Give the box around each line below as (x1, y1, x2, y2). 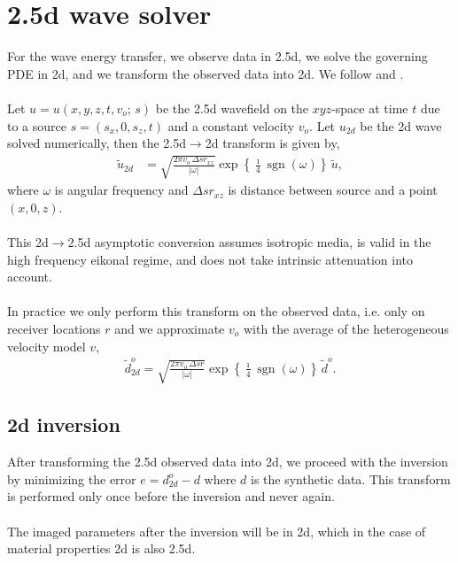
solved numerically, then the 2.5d (7, 134, 186, 152)
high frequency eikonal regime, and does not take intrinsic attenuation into (7, 250, 414, 268)
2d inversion (7, 411, 120, 438)
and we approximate (114, 320, 225, 338)
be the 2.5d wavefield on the (155, 98, 309, 117)
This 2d (7, 233, 49, 251)
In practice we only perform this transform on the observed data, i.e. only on (7, 302, 425, 320)
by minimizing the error (7, 469, 136, 488)
